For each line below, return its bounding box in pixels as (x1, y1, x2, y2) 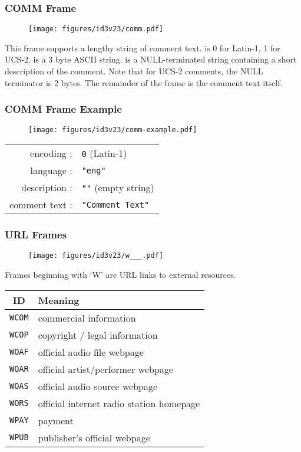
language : (30, 163, 72, 178)
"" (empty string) (81, 181, 154, 195)
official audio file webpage (38, 345, 144, 359)
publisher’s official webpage (38, 430, 150, 444)
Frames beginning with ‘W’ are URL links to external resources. (5, 268, 236, 280)
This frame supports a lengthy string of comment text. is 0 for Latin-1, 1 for (5, 41, 280, 54)
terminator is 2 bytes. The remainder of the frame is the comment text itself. (5, 76, 283, 89)
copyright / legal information (38, 327, 158, 342)
